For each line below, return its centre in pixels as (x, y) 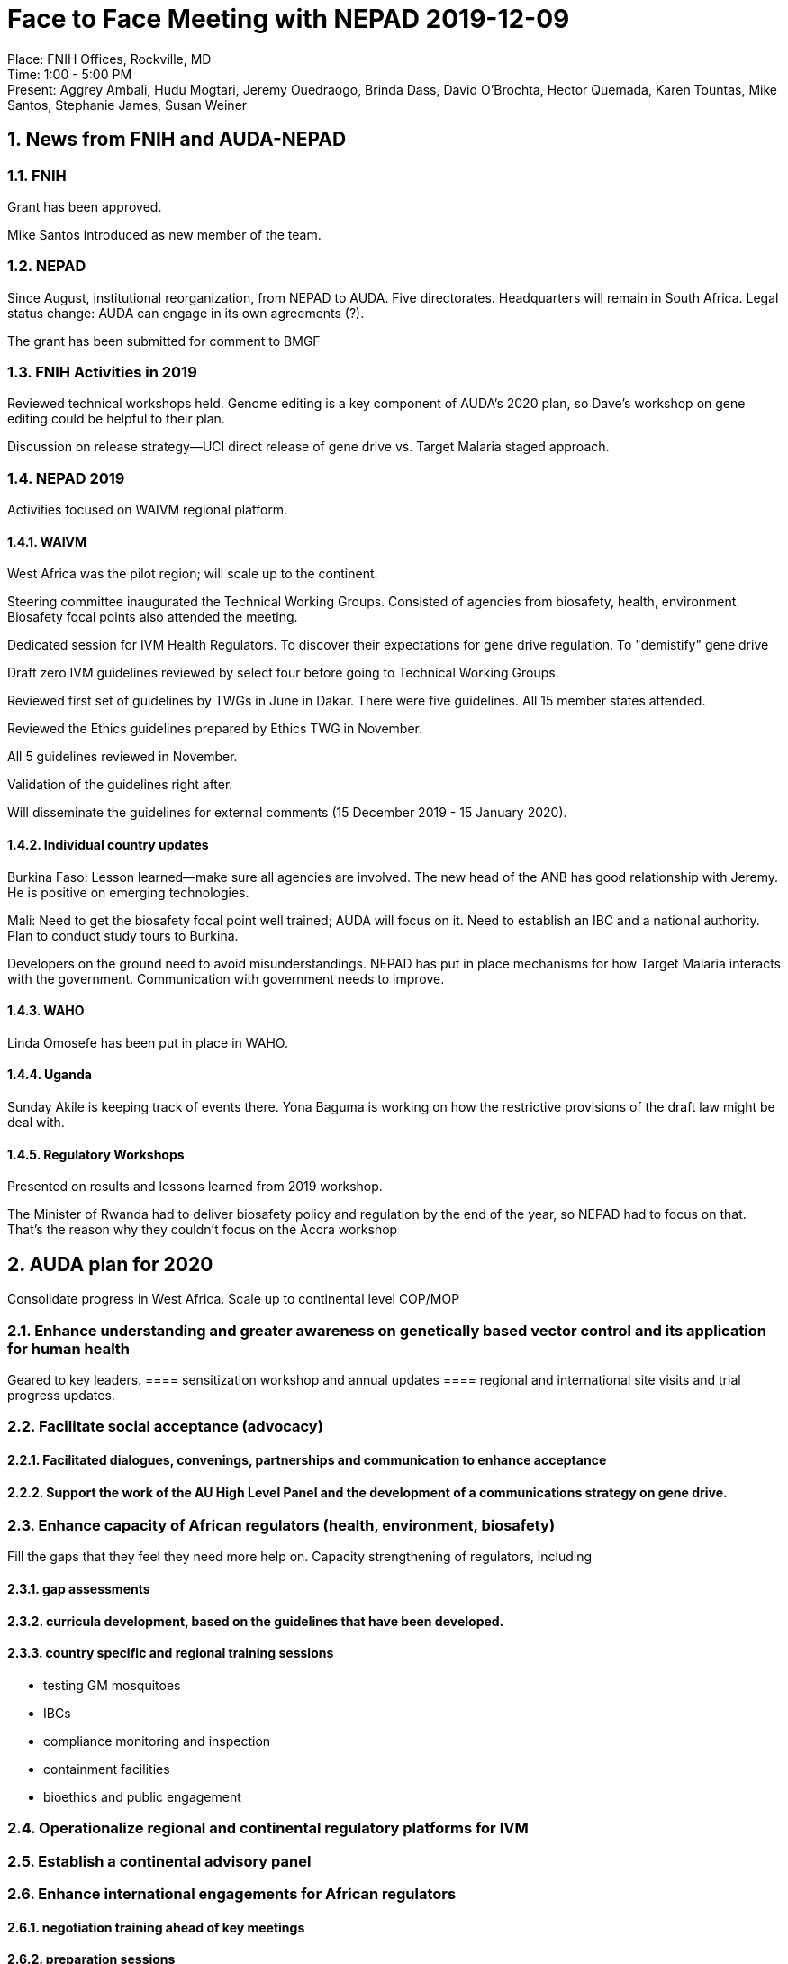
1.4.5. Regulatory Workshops (96, 1154)
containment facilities (107, 1769)
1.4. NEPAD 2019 (66, 478)
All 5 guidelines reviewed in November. (122, 757)
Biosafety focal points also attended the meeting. (153, 617)
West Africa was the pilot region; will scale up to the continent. (193, 574)
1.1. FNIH (37, 175)
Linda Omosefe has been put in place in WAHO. (148, 1042)
